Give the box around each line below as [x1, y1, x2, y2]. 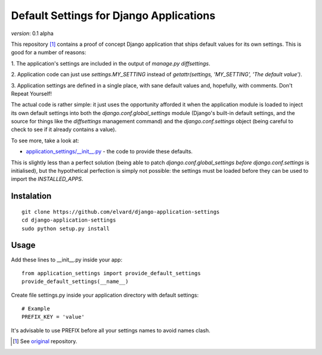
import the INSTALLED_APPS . [11, 176, 83, 183]
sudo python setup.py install [21, 225, 110, 232]
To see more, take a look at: [11, 137, 79, 144]
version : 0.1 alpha [11, 30, 54, 37]
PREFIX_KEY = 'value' [21, 313, 85, 320]
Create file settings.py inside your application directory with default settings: [11, 291, 199, 298]
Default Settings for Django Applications [11, 9, 216, 22]
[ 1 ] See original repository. [13, 338, 78, 345]
